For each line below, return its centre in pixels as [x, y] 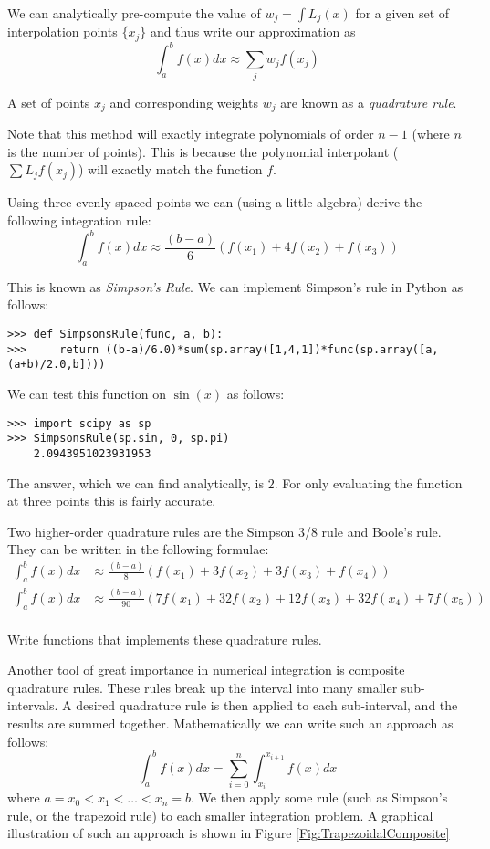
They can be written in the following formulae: [138, 549]
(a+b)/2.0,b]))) [57, 365]
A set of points [49, 102]
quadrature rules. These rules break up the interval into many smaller [203, 687]
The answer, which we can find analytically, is [136, 482]
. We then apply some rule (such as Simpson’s [319, 797]
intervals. [33, 705]
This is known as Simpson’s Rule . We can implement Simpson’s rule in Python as [235, 286]
